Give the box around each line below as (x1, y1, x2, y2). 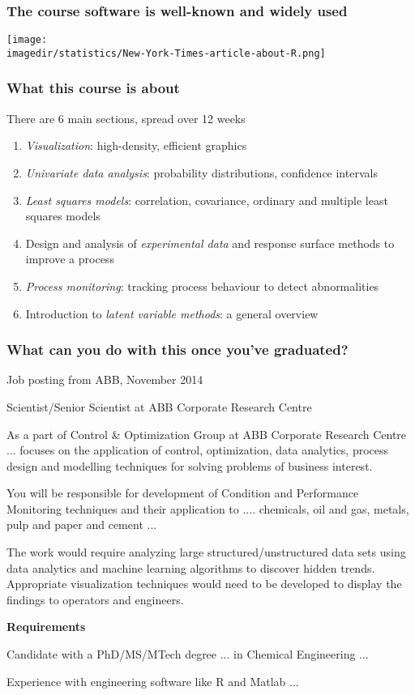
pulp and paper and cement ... (6, 516, 157, 533)
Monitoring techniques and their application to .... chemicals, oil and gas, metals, (6, 500, 409, 517)
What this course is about (6, 78, 180, 98)
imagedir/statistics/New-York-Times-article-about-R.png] (6, 47, 326, 59)
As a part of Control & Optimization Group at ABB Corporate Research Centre (6, 425, 407, 442)
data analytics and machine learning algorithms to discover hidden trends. (6, 559, 375, 576)
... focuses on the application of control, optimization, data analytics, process (6, 441, 389, 458)
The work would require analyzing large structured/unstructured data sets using (6, 544, 406, 561)
